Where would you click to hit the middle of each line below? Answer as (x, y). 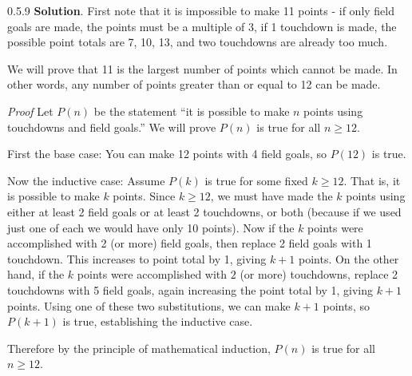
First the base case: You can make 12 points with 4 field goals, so (167, 154)
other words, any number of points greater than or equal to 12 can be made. (194, 84)
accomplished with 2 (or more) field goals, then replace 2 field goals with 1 (190, 243)
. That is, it (372, 180)
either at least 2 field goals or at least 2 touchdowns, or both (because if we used (204, 211)
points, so (346, 305)
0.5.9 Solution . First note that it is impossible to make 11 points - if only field (201, 10)
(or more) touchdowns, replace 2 (319, 274)
